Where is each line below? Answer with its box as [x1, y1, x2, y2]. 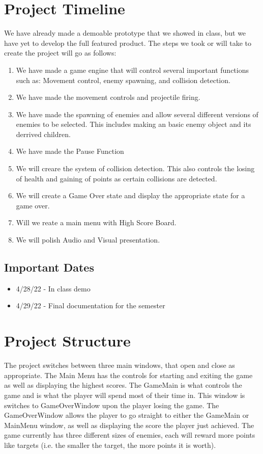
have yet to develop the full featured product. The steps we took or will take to [4, 37, 251, 48]
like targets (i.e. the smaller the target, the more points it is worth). [4, 439, 216, 450]
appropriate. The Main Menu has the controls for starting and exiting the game [4, 369, 253, 380]
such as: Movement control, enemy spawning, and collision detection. [16, 74, 230, 85]
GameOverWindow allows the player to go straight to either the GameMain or [4, 410, 249, 420]
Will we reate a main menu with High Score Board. [16, 217, 177, 228]
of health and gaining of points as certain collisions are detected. [16, 173, 217, 183]
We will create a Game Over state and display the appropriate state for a [16, 190, 245, 201]
